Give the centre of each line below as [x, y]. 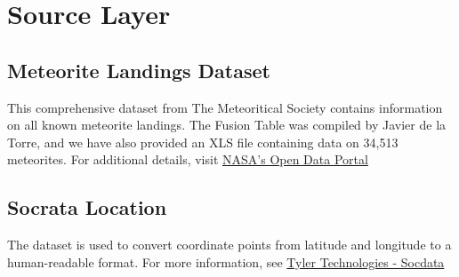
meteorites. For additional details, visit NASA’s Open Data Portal [188, 159]
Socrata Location [87, 207]
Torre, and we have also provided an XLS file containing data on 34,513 [203, 142]
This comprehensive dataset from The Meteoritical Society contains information [225, 107]
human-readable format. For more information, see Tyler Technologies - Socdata [226, 261]
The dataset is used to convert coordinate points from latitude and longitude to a [229, 245]
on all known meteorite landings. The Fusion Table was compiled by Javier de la [227, 125]
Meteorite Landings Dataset [139, 70]
